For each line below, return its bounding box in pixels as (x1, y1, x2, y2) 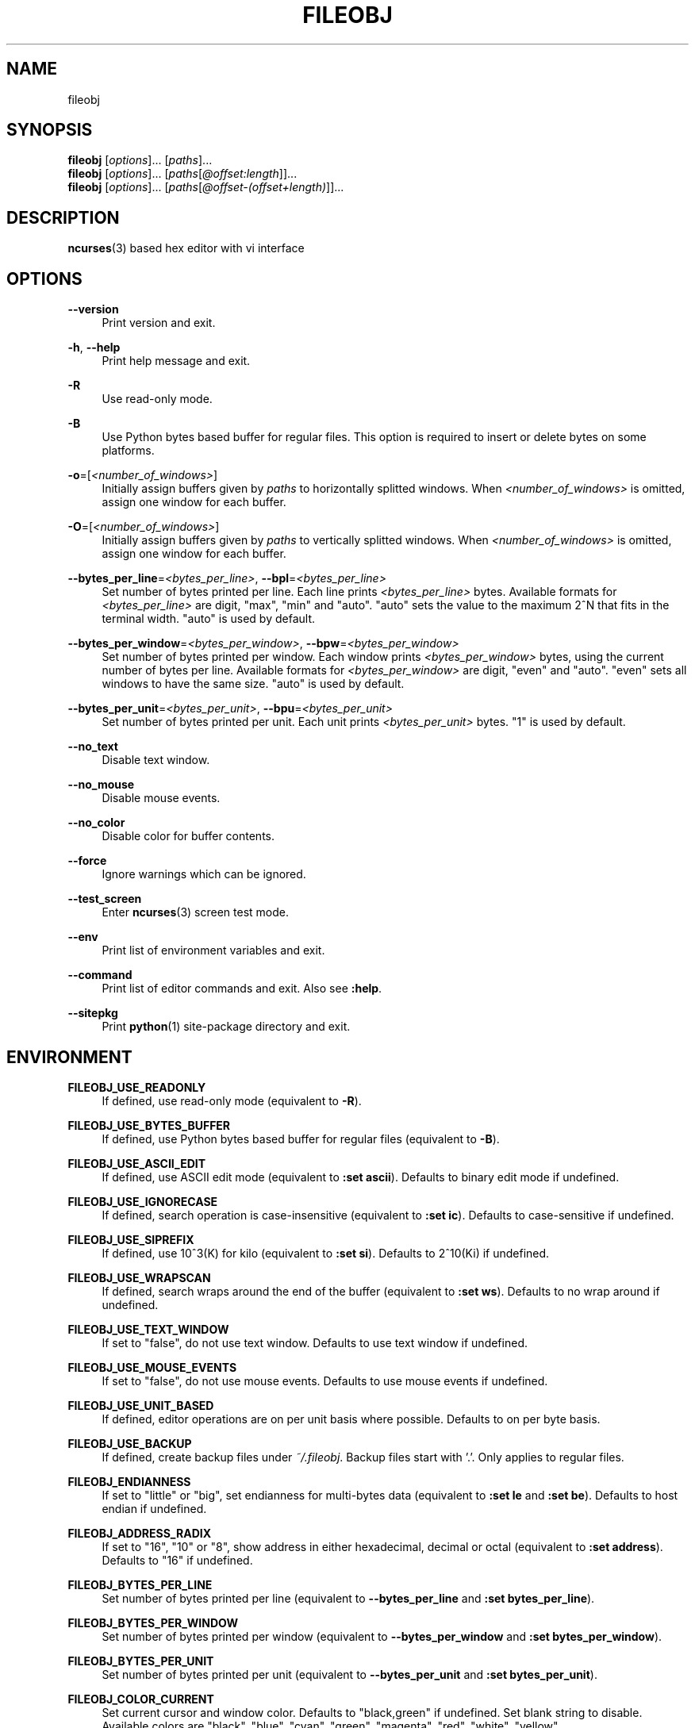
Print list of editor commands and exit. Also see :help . (102, 981, 382, 996)
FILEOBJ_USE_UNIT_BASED (67, 1398, 214, 1412)
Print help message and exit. (102, 354, 251, 368)
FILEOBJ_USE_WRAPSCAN (67, 1270, 211, 1284)
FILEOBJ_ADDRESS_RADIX (67, 1526, 212, 1540)
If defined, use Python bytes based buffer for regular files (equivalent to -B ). (102, 1131, 500, 1146)
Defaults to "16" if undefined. (102, 1553, 253, 1567)
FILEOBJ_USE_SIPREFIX (67, 1232, 194, 1246)
